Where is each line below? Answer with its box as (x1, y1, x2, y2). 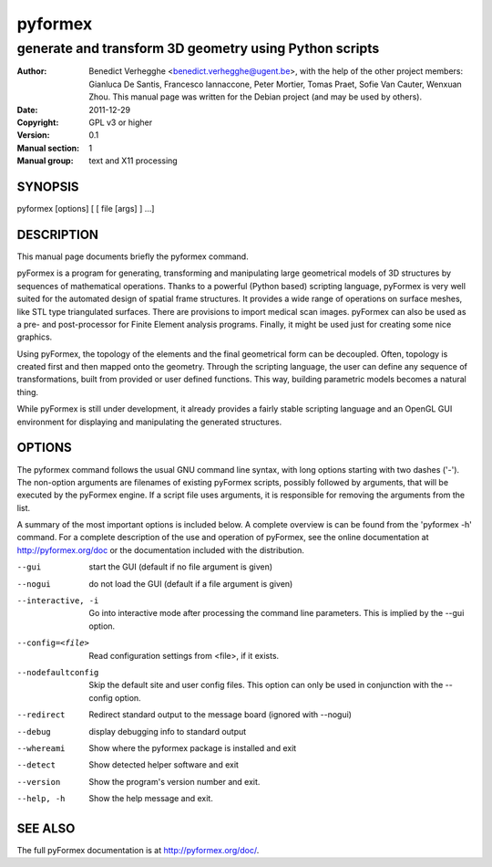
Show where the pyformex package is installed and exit (88, 742, 297, 753)
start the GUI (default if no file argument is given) (88, 561, 273, 572)
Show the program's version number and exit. (88, 776, 261, 787)
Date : (16, 104, 38, 115)
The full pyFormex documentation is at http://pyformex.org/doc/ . (16, 845, 260, 856)
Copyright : (16, 117, 59, 128)
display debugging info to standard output (88, 726, 247, 736)
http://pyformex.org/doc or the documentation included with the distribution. (16, 544, 304, 556)
